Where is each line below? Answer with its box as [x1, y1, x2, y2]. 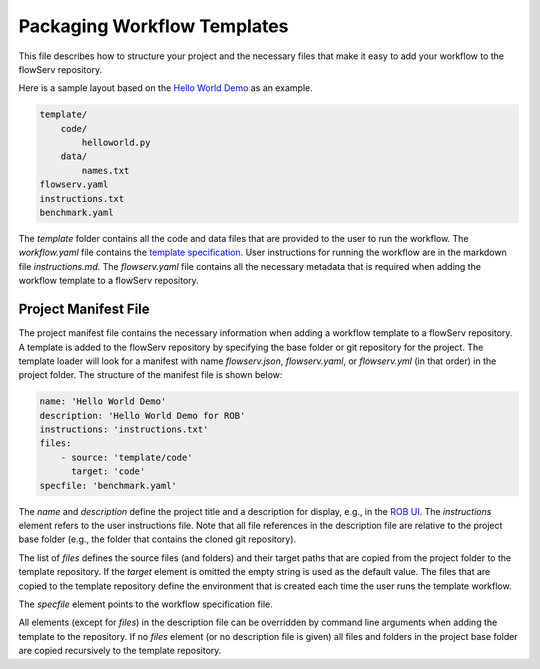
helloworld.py [81, 137, 151, 149]
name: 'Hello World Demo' [39, 396, 167, 407]
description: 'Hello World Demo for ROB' [39, 410, 246, 421]
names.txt [81, 165, 130, 176]
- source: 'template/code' [60, 451, 194, 463]
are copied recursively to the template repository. [18, 645, 222, 657]
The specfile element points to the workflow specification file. [18, 598, 274, 610]
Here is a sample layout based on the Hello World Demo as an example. [18, 82, 314, 94]
